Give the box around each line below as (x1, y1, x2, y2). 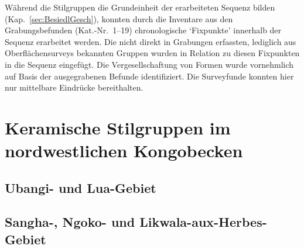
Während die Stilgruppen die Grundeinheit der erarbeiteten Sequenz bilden (5, 1, 275, 13)
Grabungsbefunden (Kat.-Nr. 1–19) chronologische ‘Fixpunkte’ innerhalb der (5, 24, 282, 36)
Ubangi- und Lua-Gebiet (5, 178, 156, 196)
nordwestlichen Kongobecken (5, 139, 243, 162)
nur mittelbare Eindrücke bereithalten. (5, 81, 144, 94)
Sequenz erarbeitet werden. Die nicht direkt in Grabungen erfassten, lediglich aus (5, 35, 296, 47)
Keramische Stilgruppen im (5, 115, 231, 139)
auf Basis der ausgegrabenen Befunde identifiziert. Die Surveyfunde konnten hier (5, 70, 294, 82)
